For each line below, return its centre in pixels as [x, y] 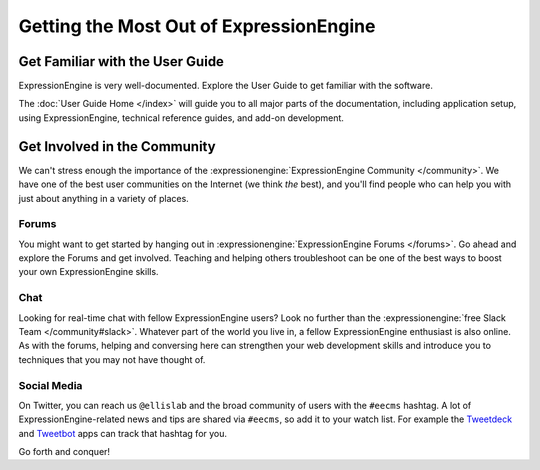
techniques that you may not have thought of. [112, 359]
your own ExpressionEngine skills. [88, 272]
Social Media [50, 385]
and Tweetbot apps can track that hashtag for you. [123, 433]
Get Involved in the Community [117, 146]
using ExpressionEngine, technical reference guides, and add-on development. [181, 117]
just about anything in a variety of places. [103, 198]
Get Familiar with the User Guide [121, 61]
